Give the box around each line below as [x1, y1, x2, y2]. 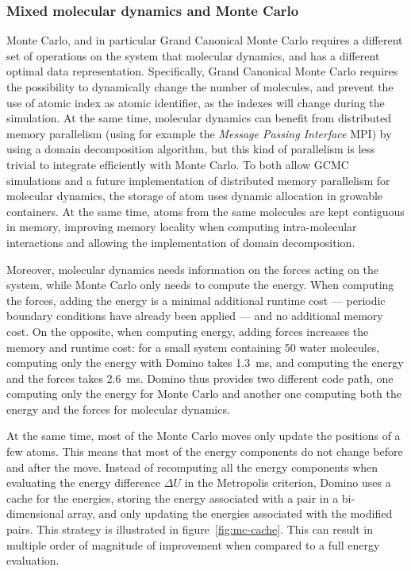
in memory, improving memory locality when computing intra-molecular [6, 218, 357, 235]
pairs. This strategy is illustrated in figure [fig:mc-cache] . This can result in [6, 521, 373, 538]
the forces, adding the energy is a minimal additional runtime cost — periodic [6, 291, 386, 308]
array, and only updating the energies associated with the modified [67, 505, 393, 522]
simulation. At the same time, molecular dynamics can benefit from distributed [6, 110, 391, 126]
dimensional [6, 505, 64, 522]
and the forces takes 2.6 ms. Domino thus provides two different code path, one [6, 369, 394, 386]
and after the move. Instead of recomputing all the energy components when [6, 458, 378, 475]
